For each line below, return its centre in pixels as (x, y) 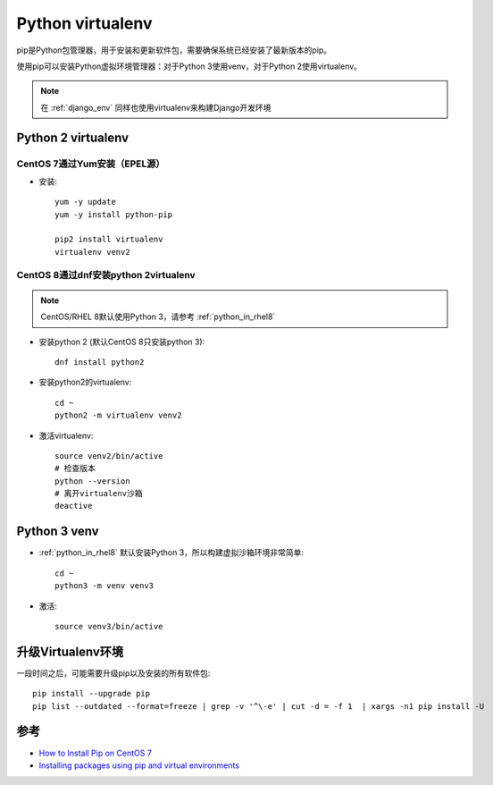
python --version (92, 481)
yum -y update (85, 202)
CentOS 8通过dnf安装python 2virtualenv (106, 274)
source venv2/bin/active (109, 456)
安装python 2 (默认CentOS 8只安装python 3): (122, 342)
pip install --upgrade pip (92, 694)
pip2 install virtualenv (109, 240)
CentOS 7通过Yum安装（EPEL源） (91, 164)
